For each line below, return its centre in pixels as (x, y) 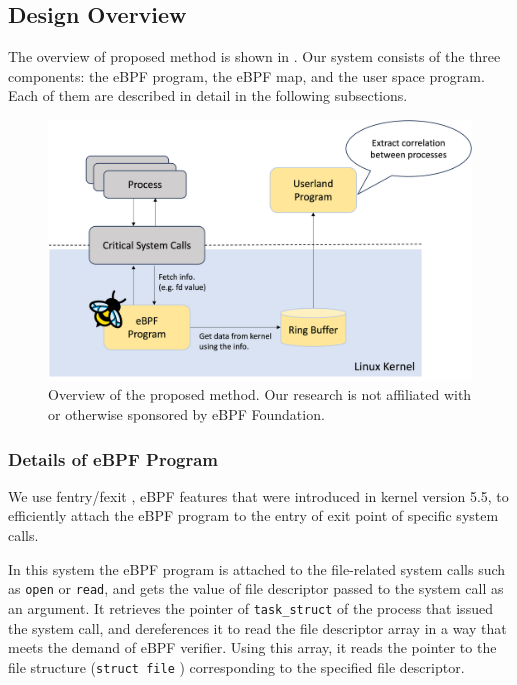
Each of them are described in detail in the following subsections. (208, 95)
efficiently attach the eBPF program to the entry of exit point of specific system (253, 515)
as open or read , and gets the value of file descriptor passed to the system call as (256, 588)
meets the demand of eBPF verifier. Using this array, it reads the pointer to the (252, 647)
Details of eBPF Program (113, 458)
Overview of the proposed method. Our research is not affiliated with (260, 394)
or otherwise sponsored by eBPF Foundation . (186, 414)
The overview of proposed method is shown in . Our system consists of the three (254, 56)
